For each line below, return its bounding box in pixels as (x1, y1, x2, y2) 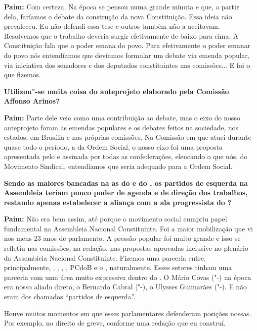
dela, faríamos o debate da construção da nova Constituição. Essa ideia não (4, 11, 232, 21)
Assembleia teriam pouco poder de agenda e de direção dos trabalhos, (4, 187, 248, 198)
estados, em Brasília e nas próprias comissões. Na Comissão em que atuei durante (4, 132, 251, 142)
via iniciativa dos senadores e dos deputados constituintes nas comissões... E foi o (4, 59, 250, 70)
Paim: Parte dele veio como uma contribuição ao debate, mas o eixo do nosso (4, 112, 240, 122)
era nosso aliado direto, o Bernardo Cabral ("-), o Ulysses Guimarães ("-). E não (4, 281, 247, 292)
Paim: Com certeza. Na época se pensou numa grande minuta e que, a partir (4, 1, 239, 11)
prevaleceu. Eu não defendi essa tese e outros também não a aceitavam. (4, 21, 220, 31)
